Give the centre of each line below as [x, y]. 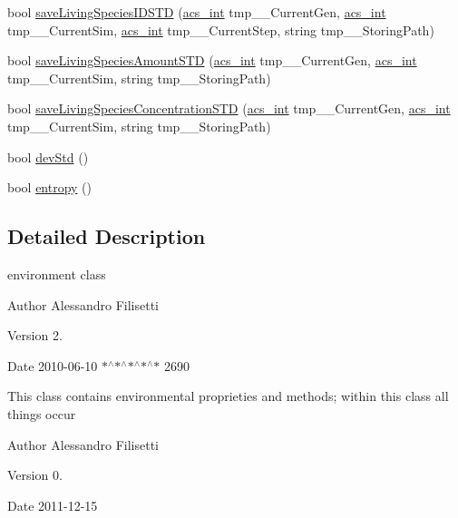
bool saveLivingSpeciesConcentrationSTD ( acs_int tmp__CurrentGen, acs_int [229, 108]
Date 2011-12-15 [53, 505]
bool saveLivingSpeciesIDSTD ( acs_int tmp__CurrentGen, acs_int [197, 12]
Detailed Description [107, 236]
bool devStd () [48, 156]
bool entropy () [50, 187]
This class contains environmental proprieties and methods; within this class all [228, 396]
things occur [42, 413]
